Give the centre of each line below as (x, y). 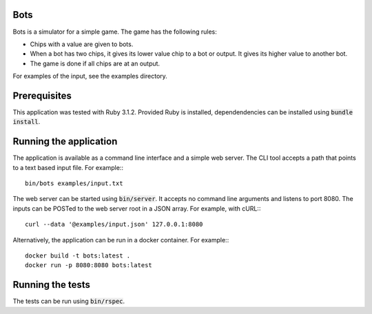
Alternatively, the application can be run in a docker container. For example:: (121, 240)
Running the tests (52, 285)
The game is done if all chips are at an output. (95, 63)
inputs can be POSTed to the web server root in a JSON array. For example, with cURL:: (137, 208)
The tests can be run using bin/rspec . (69, 301)
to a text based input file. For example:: (68, 167)
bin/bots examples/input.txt (74, 184)
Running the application (65, 142)
